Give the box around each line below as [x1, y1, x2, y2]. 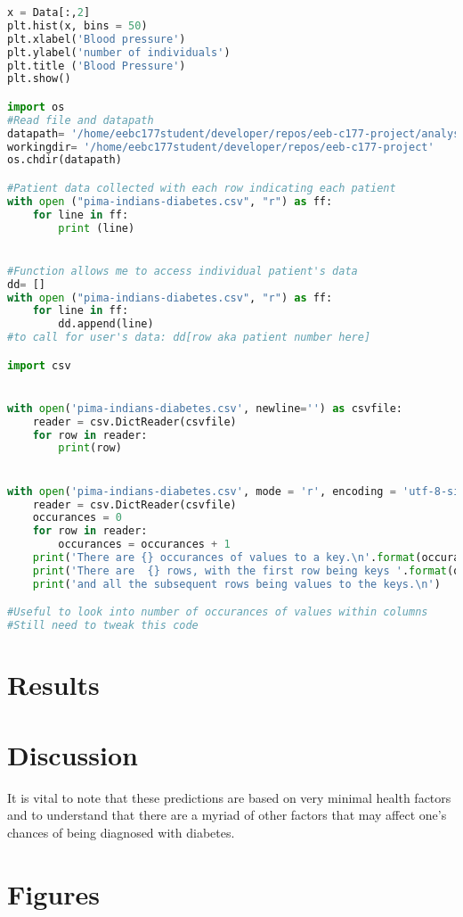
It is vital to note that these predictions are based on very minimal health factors [7, 788, 451, 806]
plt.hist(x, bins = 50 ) [7, 19, 148, 32]
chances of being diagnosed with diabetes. [7, 822, 235, 841]
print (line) [58, 221, 135, 235]
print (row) [58, 442, 122, 455]
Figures [7, 875, 100, 912]
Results [7, 666, 100, 703]
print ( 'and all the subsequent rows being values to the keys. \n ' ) [32, 577, 441, 591]
